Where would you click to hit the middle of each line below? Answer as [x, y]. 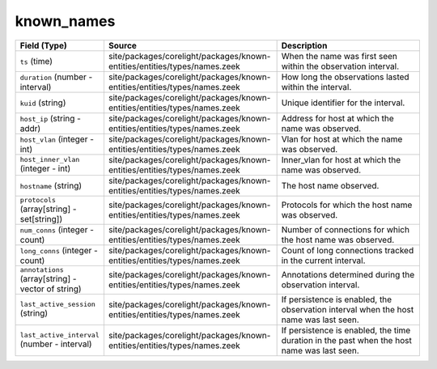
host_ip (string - [50, 118]
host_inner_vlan [50, 160]
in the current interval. [323, 261]
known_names [65, 21]
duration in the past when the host [346, 340]
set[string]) [41, 218]
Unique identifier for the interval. [343, 103]
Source [123, 45]
